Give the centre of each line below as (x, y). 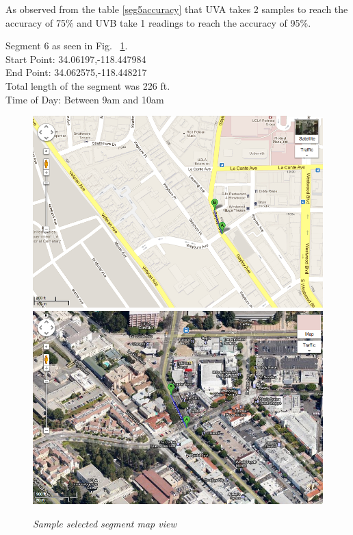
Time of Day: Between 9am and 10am (85, 99)
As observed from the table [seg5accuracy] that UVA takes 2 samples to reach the (177, 9)
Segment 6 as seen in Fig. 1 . (67, 46)
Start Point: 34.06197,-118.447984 (76, 59)
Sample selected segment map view (105, 523)
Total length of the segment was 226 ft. (88, 85)
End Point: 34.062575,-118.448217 (76, 72)
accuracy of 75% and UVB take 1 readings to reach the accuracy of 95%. (158, 22)
